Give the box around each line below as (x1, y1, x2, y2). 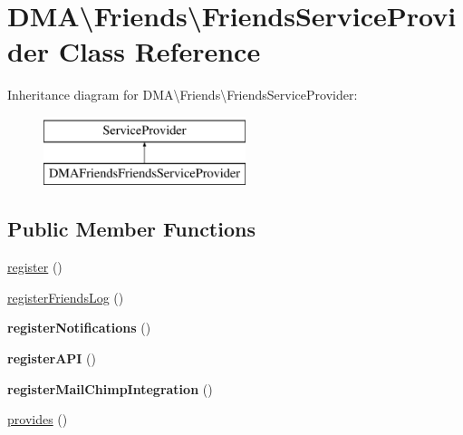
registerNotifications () (7, 318, 151, 337)
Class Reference (58, 33, 261, 70)
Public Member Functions (7, 215, 256, 243)
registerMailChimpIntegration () (7, 379, 213, 398)
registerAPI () (7, 349, 96, 368)
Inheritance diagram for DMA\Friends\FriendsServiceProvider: (7, 85, 358, 104)
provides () (7, 410, 68, 429)
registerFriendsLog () (7, 287, 124, 306)
